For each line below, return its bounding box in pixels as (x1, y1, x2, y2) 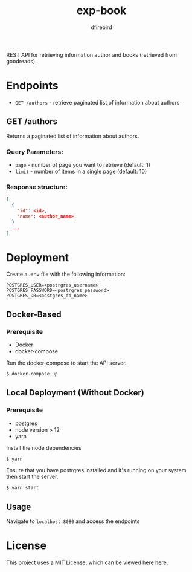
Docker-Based (6, 309, 62, 319)
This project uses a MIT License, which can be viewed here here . (6, 559, 168, 566)
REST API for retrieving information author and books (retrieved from (6, 51, 177, 58)
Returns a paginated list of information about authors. (6, 132, 139, 140)
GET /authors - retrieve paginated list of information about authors (14, 99, 180, 106)
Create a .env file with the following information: (6, 270, 126, 278)
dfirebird (91, 24, 112, 31)
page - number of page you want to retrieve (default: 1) (14, 161, 151, 168)
